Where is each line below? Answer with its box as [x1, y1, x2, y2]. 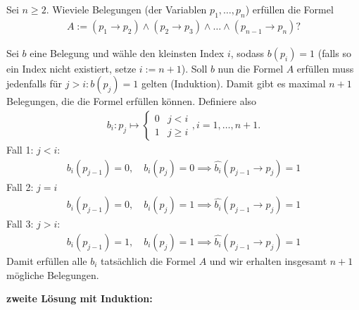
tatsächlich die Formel [101, 253, 196, 268]
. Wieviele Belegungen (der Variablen [46, 2, 207, 16]
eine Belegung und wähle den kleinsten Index [30, 45, 225, 60]
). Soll [181, 61, 208, 75]
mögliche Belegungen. [6, 267, 99, 282]
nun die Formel [218, 61, 284, 75]
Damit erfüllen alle [6, 253, 87, 268]
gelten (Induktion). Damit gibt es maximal [141, 76, 326, 91]
